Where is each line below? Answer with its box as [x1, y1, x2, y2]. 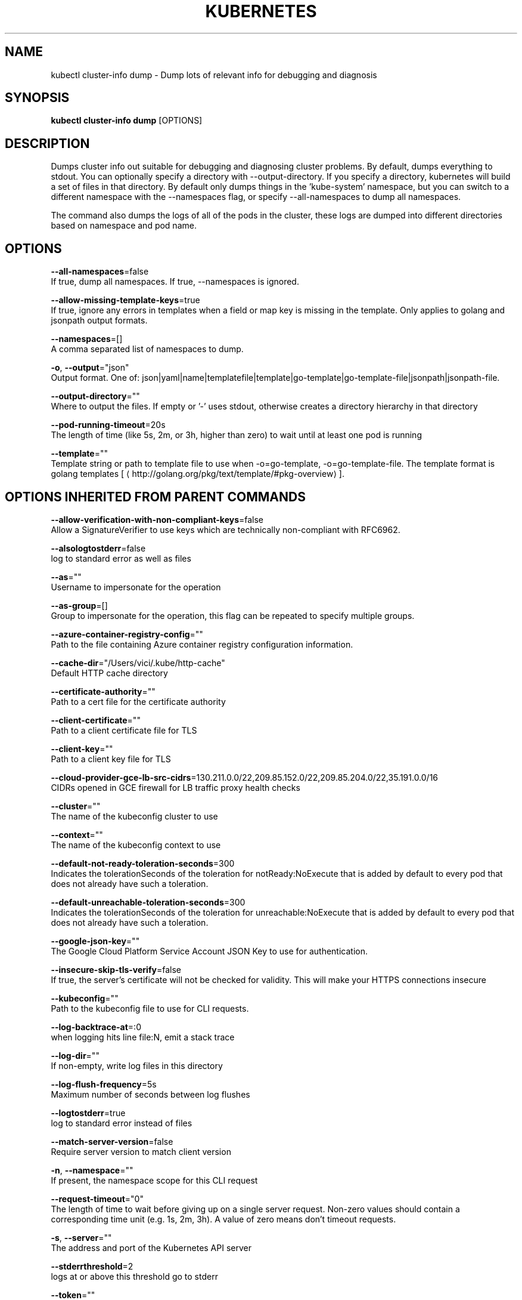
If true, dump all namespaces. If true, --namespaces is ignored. [51, 276, 299, 287]
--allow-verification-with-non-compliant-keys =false [51, 514, 264, 525]
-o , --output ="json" [51, 362, 129, 373]
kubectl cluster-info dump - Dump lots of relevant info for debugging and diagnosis [51, 69, 377, 80]
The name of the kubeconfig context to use [51, 839, 221, 850]
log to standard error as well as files [51, 553, 191, 563]
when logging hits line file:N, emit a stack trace [51, 1031, 235, 1042]
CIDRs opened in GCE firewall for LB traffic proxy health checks [51, 782, 300, 793]
